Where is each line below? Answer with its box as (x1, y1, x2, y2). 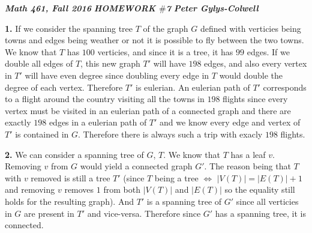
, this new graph (80, 57, 140, 70)
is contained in (15, 127, 69, 140)
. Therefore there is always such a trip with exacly (78, 127, 263, 140)
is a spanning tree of (146, 195, 222, 207)
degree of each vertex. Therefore (5, 80, 123, 93)
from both (103, 183, 140, 196)
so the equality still (224, 183, 295, 196)
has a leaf (230, 148, 266, 160)
